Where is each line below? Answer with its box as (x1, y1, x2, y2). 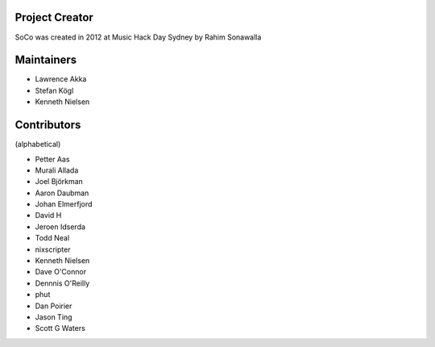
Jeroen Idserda (35, 222, 86, 232)
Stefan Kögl (35, 86, 74, 95)
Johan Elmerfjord (35, 199, 93, 209)
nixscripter (35, 245, 71, 254)
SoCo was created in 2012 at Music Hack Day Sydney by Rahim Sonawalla (14, 32, 262, 42)
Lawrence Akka (35, 74, 87, 84)
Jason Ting (35, 311, 72, 322)
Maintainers (14, 53, 77, 67)
